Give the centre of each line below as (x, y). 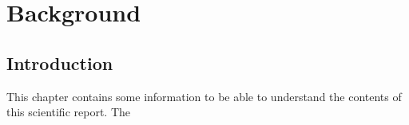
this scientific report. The (69, 112)
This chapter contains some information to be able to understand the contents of (204, 96)
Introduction (60, 62)
